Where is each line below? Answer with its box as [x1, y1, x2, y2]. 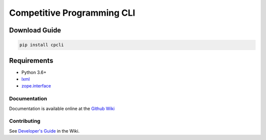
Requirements [9, 56, 54, 65]
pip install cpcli [19, 42, 64, 48]
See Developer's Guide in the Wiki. [9, 128, 80, 134]
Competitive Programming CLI [9, 7, 135, 18]
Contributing [9, 118, 40, 125]
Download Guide [9, 26, 62, 34]
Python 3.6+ [21, 69, 47, 75]
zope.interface [21, 83, 51, 89]
